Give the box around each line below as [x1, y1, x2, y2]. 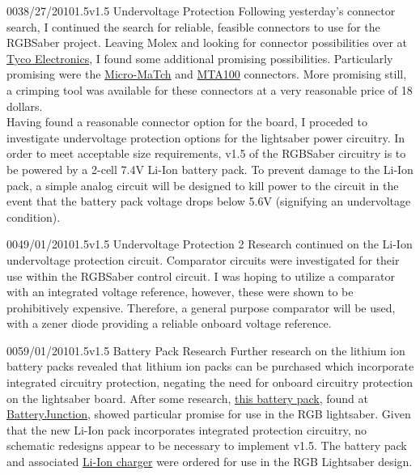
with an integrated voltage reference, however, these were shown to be [6, 283, 354, 300]
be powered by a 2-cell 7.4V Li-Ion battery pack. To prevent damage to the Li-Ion [6, 160, 414, 177]
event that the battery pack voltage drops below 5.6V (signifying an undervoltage [6, 193, 411, 210]
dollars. [6, 97, 43, 114]
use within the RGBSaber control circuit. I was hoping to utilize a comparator [6, 267, 395, 284]
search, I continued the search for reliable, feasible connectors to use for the [6, 18, 380, 35]
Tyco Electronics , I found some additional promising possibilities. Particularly [6, 49, 393, 66]
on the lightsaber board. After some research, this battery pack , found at [6, 389, 369, 406]
